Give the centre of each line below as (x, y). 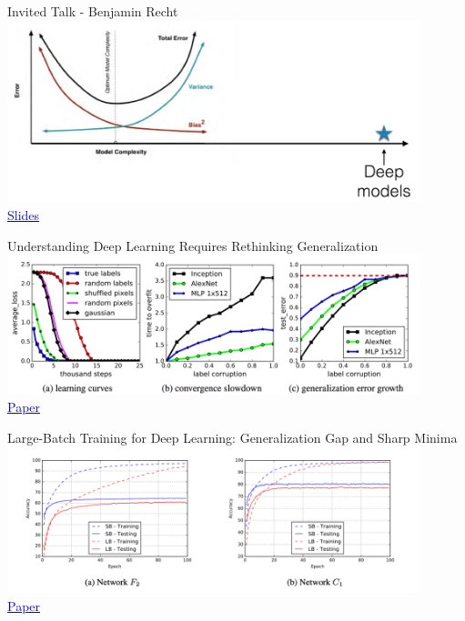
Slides (24, 214)
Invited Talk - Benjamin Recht (93, 11)
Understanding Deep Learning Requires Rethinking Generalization (193, 245)
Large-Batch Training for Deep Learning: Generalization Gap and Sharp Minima (232, 437)
